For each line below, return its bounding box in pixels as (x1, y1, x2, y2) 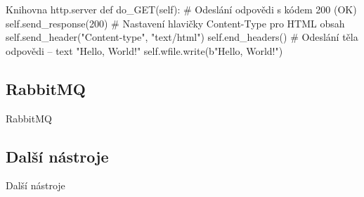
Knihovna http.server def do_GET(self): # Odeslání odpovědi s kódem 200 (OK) (6, 2, 357, 16)
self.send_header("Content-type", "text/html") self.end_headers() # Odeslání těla (6, 30, 358, 44)
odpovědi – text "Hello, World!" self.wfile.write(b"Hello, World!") (6, 43, 283, 58)
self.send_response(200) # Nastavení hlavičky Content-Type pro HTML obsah (6, 15, 345, 30)
